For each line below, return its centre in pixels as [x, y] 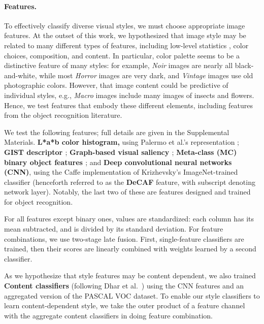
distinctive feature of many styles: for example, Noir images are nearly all [119, 65]
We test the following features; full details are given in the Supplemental [117, 132]
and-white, [21, 75]
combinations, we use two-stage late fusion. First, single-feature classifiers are [124, 238]
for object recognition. [39, 201]
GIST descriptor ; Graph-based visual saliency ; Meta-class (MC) [121, 152]
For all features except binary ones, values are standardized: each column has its [129, 219]
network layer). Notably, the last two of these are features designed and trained [127, 192]
